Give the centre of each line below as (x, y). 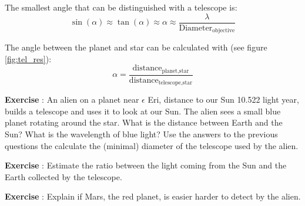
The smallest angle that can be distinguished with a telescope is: (121, 7)
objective (224, 31)
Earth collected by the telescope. (63, 176)
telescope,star (175, 83)
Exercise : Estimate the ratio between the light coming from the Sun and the (146, 165)
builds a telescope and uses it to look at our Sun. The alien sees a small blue (143, 111)
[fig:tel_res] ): (28, 58)
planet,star (175, 71)
